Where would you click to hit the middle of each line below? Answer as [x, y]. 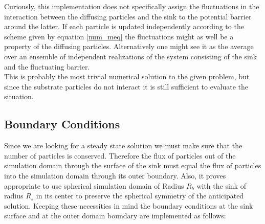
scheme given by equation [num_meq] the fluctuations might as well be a [119, 36]
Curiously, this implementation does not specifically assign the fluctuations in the [132, 6]
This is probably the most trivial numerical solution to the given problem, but [127, 76]
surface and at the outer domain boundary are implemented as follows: [115, 216]
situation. [19, 96]
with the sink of [221, 185]
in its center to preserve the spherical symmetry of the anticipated [140, 196]
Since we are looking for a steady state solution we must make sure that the [123, 145]
